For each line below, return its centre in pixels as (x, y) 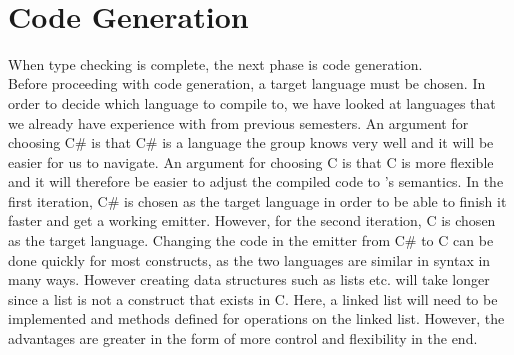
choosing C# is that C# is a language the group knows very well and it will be (251, 142)
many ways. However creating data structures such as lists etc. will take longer (249, 279)
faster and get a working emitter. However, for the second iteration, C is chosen (252, 220)
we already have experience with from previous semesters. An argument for (238, 122)
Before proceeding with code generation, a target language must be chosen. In (247, 83)
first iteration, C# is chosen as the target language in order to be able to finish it (257, 200)
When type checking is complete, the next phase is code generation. (215, 63)
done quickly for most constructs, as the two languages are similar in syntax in (249, 259)
